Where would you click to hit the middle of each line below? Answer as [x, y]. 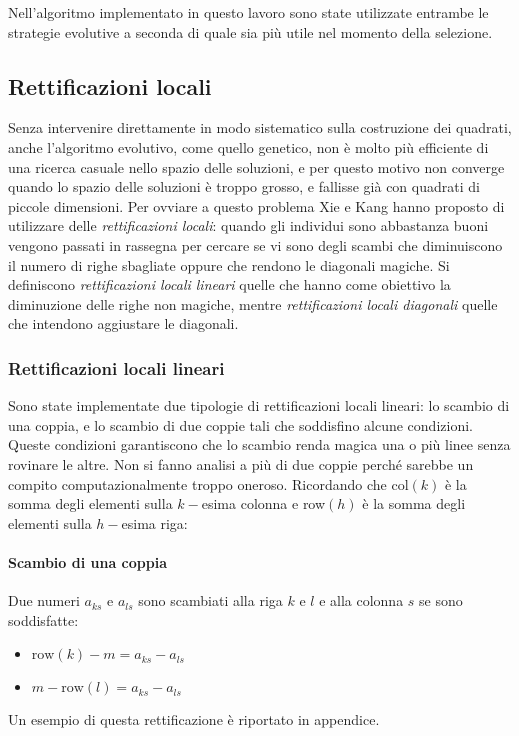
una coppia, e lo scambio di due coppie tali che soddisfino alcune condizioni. [240, 424]
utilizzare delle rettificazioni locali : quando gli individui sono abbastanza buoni [248, 225]
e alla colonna [361, 600]
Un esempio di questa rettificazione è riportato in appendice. [194, 719]
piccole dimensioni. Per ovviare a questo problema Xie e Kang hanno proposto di [256, 205]
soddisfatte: [43, 619]
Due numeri [44, 600]
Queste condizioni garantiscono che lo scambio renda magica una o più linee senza [259, 444]
